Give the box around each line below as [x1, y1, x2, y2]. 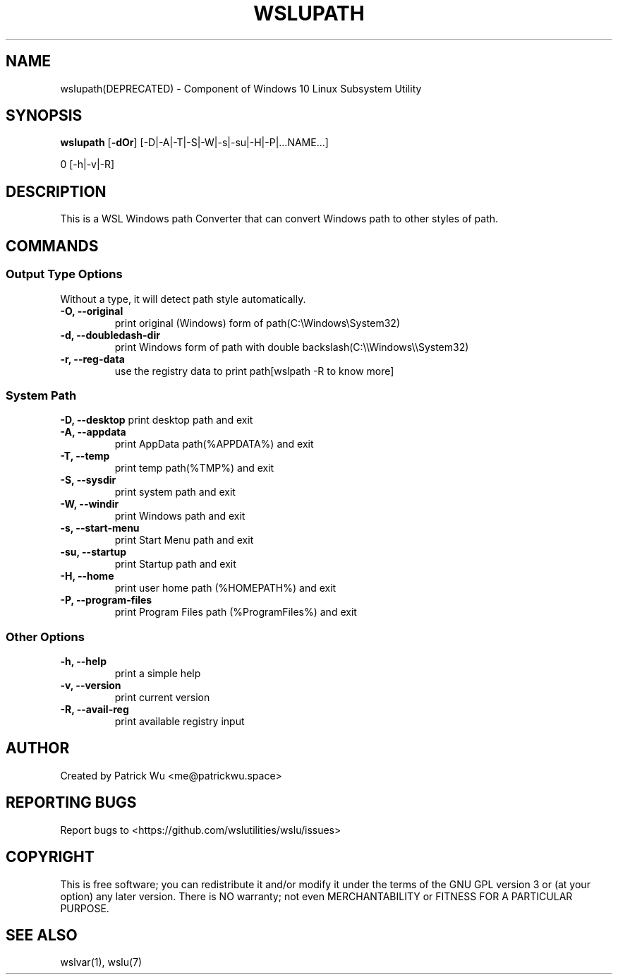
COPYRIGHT [6, 848, 95, 866]
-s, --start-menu [60, 522, 140, 534]
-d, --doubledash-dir [60, 328, 160, 341]
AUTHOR [6, 739, 70, 758]
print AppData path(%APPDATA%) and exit [114, 438, 314, 450]
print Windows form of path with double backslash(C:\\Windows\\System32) [114, 340, 469, 353]
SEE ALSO [6, 926, 78, 944]
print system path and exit [114, 486, 236, 498]
